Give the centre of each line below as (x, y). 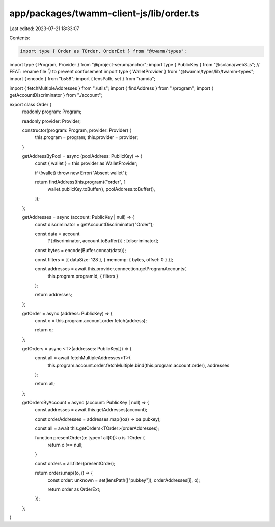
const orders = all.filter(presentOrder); (75, 463)
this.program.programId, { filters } (83, 276)
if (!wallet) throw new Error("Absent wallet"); (81, 173)
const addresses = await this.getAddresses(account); (91, 409)
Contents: (20, 38)
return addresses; (53, 295)
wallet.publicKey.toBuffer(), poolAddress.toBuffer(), (101, 189)
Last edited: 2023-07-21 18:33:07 (44, 29)
